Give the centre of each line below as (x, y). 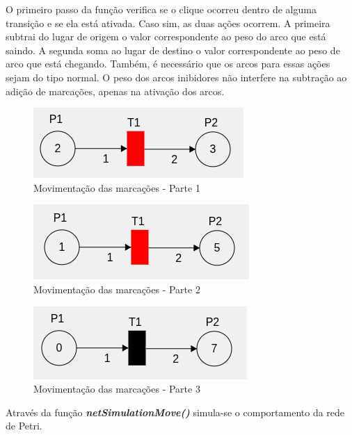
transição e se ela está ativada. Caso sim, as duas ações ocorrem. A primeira (168, 23)
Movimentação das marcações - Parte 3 (117, 389)
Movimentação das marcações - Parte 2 (117, 289)
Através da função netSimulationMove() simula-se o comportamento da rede (175, 412)
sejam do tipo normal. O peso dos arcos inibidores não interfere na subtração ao (176, 77)
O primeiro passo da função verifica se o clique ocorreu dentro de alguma (161, 9)
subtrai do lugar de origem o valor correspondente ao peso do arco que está (166, 36)
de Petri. (24, 426)
